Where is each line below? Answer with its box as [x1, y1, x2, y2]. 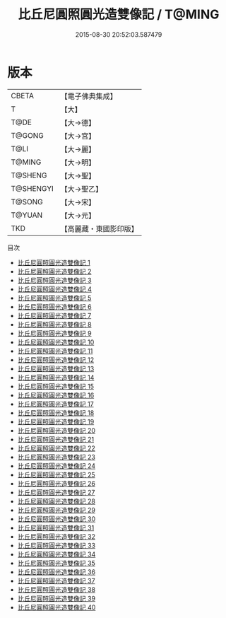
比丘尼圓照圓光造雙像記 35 [17, 559, 95, 567]
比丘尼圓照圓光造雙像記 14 [17, 373, 95, 382]
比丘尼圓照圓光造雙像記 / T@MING [18, 6, 220, 23]
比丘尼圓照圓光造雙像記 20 [17, 426, 96, 435]
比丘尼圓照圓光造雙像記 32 [17, 532, 95, 541]
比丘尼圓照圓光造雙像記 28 [17, 496, 95, 506]
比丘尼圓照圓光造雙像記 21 [17, 435, 94, 443]
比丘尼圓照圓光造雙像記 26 [17, 479, 95, 488]
